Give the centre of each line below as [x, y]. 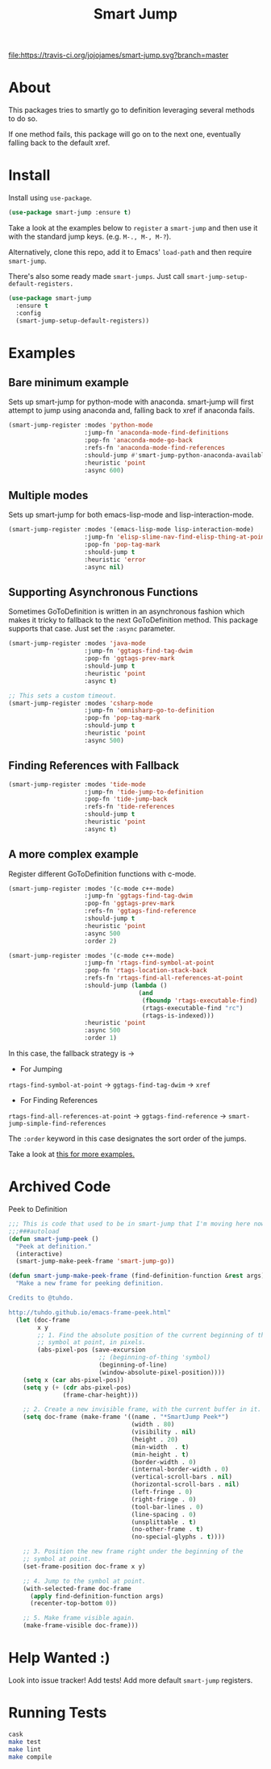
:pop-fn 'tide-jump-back [126, 799]
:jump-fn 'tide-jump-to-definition [144, 792]
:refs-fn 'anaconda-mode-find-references [155, 448]
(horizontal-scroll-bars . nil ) [186, 1484]
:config [29, 313]
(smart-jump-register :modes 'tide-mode [77, 784]
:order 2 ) [100, 941]
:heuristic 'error [115, 560]
